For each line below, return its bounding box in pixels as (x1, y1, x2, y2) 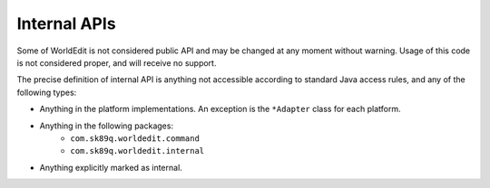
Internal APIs (16, 14, 117, 33)
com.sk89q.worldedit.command (70, 133, 200, 144)
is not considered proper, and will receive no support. (16, 57, 217, 68)
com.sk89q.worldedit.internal (70, 146, 205, 156)
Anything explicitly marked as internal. (39, 162, 183, 173)
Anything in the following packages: (39, 120, 174, 131)
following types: (16, 87, 77, 98)
